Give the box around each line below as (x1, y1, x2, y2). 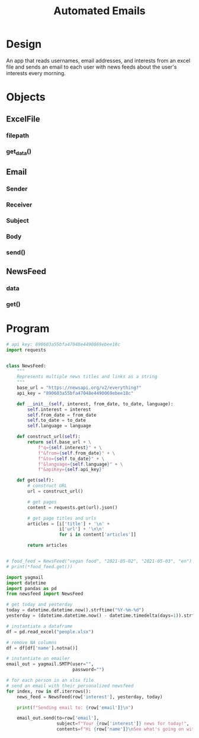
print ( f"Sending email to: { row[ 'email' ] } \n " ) (17, 704, 134, 711)
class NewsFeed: (6, 363, 46, 369)
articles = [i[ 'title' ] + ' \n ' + (27, 521, 110, 527)
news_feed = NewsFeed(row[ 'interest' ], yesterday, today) (17, 694, 163, 700)
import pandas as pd (6, 585, 57, 591)
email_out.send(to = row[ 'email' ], (17, 715, 99, 721)
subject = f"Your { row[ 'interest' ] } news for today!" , (56, 721, 190, 727)
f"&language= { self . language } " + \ (37, 461, 123, 467)
